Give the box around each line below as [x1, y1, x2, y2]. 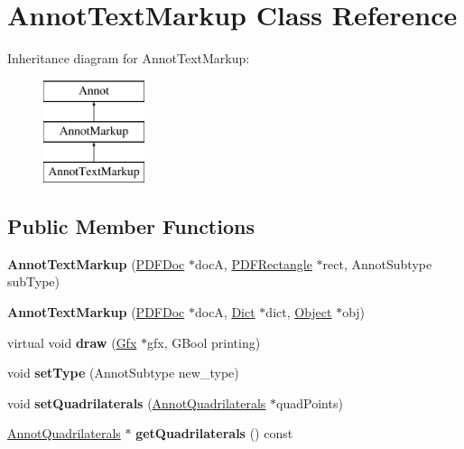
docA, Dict [194, 303, 255, 322]
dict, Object [265, 303, 332, 322]
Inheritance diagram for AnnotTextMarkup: [7, 49, 250, 68]
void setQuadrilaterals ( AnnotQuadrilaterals [7, 393, 266, 412]
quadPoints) [276, 393, 343, 412]
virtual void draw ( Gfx [7, 332, 137, 351]
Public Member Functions [7, 212, 255, 240]
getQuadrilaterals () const [135, 424, 293, 443]
